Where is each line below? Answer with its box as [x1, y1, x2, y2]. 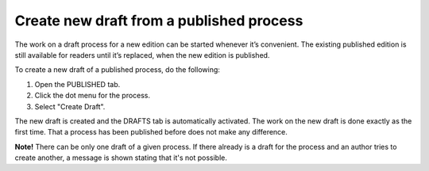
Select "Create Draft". [34, 101, 106, 111]
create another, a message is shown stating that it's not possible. [14, 153, 228, 162]
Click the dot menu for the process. [34, 91, 151, 101]
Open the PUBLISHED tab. [34, 79, 121, 89]
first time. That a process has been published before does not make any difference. [14, 127, 288, 137]
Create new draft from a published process [14, 12, 303, 29]
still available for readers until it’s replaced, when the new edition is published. [14, 50, 270, 59]
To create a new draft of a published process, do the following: [14, 65, 220, 74]
